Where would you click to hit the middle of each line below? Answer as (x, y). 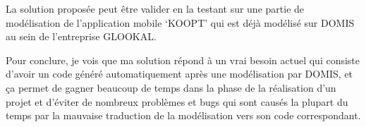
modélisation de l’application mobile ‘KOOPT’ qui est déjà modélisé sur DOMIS (180, 22)
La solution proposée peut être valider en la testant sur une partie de (155, 8)
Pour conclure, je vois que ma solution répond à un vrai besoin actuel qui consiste (183, 60)
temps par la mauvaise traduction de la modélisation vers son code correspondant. (183, 115)
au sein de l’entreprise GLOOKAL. (81, 36)
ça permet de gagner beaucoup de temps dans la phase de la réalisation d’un (171, 87)
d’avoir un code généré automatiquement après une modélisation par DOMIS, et (179, 74)
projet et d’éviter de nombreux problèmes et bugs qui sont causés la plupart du (177, 101)
